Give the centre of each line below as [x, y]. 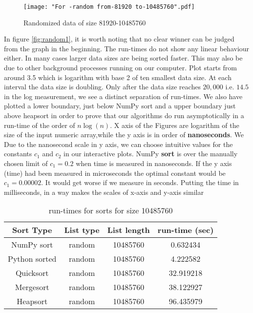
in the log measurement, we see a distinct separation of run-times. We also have [123, 96]
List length [128, 230]
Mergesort [32, 287]
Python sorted [32, 259]
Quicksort [32, 273]
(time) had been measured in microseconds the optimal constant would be [115, 173]
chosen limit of [26, 163]
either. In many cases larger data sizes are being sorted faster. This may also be [123, 58]
